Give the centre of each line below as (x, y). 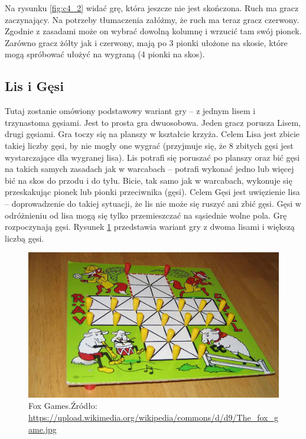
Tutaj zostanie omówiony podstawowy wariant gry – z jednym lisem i (130, 111)
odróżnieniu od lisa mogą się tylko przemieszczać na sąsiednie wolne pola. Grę (146, 215)
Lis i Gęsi (34, 86)
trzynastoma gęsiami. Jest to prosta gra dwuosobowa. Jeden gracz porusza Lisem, (153, 122)
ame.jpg (43, 429)
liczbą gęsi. (25, 238)
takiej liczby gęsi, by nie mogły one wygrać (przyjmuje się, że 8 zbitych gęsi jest (149, 145)
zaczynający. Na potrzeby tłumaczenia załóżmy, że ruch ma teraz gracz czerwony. (152, 19)
